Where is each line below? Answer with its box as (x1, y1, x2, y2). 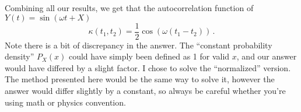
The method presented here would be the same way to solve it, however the (5, 73, 275, 85)
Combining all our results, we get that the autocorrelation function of (5, 2, 254, 13)
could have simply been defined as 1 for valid (68, 50, 230, 62)
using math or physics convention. (5, 96, 126, 108)
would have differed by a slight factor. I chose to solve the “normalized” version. (5, 61, 291, 73)
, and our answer (236, 50, 297, 62)
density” (5, 50, 34, 62)
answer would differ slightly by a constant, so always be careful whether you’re (5, 85, 286, 97)
